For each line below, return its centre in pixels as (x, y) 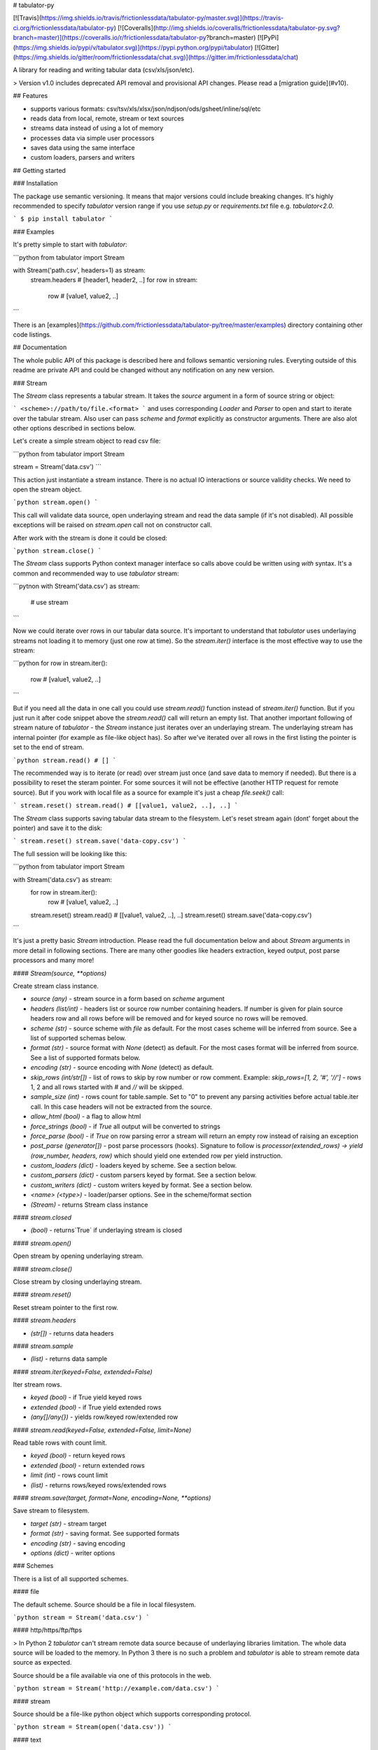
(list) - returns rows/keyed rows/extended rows (99, 1485)
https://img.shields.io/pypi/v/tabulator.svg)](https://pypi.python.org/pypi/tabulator (133, 47)
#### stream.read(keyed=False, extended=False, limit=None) (102, 1430)
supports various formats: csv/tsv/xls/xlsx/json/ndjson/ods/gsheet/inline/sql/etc (146, 108)
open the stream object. (47, 489)
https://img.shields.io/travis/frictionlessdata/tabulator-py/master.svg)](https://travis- (162, 18)
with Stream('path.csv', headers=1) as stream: (79, 270)
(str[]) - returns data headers (72, 1333)
